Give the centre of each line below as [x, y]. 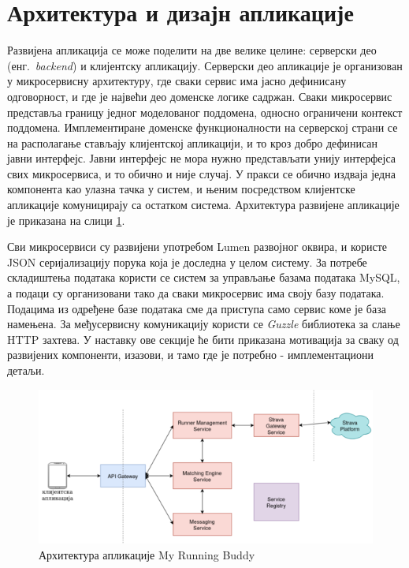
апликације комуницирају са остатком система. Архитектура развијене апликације [203, 205]
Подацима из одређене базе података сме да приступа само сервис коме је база [197, 308]
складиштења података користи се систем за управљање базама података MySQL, [204, 277]
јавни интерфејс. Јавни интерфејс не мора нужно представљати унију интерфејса [202, 158]
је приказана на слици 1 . [66, 220]
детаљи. [26, 370]
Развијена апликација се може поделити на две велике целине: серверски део [192, 50]
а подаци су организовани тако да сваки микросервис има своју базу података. [196, 293]
